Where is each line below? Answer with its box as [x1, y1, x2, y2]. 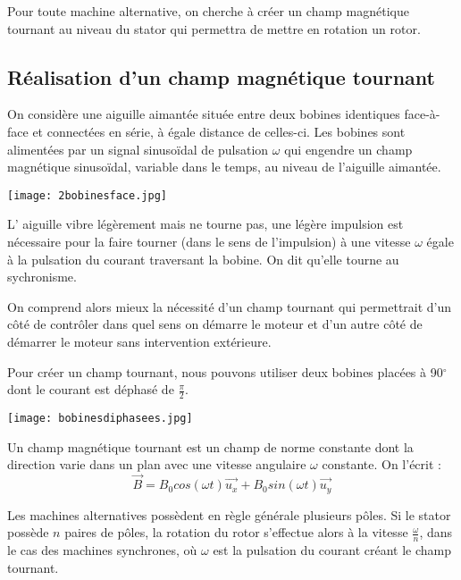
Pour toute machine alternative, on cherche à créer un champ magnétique [7, 2, 409, 20]
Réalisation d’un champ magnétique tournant [7, 63, 435, 90]
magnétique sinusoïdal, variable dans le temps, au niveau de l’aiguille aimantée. [7, 157, 441, 176]
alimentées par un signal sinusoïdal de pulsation [7, 139, 269, 158]
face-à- [404, 105, 440, 123]
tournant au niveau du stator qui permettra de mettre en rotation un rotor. [7, 19, 421, 38]
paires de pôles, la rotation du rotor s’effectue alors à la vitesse [64, 523, 408, 542]
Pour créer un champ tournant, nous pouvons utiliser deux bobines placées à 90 [7, 362, 443, 381]
